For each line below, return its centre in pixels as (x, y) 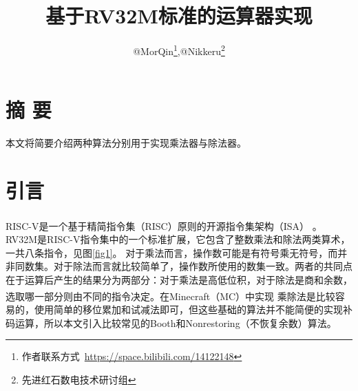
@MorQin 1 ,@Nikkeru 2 (179, 50)
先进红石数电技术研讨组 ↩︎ (79, 379)
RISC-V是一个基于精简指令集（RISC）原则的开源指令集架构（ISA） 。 (164, 225)
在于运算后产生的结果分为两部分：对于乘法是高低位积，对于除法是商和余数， (179, 280)
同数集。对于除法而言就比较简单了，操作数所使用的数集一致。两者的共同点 (183, 266)
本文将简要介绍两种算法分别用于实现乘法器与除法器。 (126, 143)
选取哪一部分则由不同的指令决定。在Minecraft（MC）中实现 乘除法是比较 (170, 296)
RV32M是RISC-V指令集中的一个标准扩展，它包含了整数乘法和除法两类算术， (178, 239)
